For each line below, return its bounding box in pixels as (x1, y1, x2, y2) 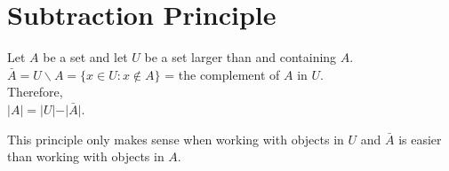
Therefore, (7, 82, 63, 101)
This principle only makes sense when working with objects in (7, 129, 344, 148)
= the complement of (164, 65, 280, 83)
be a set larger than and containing (144, 48, 337, 66)
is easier (398, 129, 442, 148)
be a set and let (43, 48, 128, 66)
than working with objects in (7, 147, 164, 166)
